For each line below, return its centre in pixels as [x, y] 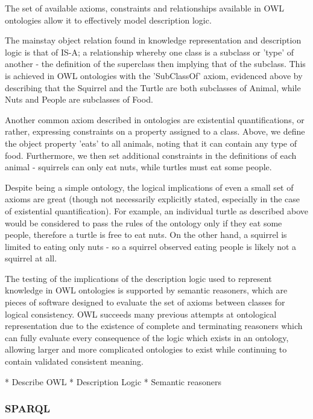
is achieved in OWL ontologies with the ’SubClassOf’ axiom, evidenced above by [154, 75]
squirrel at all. [31, 258]
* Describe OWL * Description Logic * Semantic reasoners [113, 381]
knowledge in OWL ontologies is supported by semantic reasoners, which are [146, 290]
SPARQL [28, 408]
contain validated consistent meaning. [74, 361]
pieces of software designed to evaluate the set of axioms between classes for [145, 302]
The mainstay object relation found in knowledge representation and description [153, 40]
